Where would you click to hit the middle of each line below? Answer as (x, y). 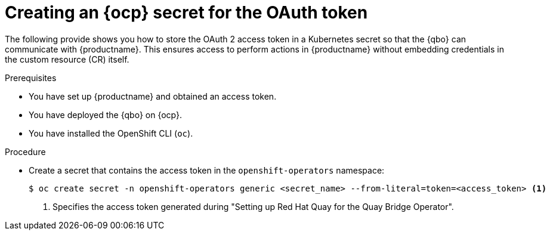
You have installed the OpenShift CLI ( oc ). (111, 133)
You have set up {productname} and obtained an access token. (153, 96)
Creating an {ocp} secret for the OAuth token (186, 13)
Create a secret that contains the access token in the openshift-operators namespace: (207, 170)
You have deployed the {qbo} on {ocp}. (106, 115)
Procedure (25, 151)
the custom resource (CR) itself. (67, 59)
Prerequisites (31, 78)
